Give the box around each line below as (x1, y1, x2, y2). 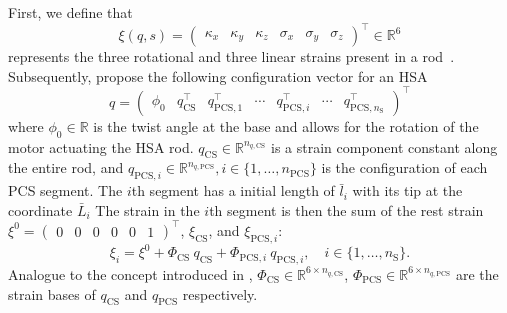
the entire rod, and (8, 157, 124, 178)
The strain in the (95, 199, 200, 220)
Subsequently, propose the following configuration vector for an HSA (8, 65, 428, 86)
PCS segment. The (8, 180, 123, 201)
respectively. (182, 283, 258, 304)
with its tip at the (352, 180, 463, 201)
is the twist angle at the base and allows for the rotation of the (93, 115, 479, 136)
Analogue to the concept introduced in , (8, 263, 253, 284)
